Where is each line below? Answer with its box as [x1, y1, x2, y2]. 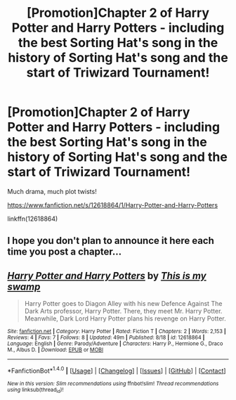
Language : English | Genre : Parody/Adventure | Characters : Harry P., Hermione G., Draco [7, 340, 223, 347]
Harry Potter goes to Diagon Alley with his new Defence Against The [24, 299, 223, 308]
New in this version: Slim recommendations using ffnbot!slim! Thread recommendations [7, 380, 219, 387]
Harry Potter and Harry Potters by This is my [7, 269, 206, 282]
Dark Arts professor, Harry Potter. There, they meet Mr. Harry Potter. [24, 307, 223, 316]
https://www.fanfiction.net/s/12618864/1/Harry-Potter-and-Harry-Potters [7, 200, 218, 209]
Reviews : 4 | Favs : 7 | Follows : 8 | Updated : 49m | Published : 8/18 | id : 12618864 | [7, 334, 205, 342]
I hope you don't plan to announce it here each [7, 235, 214, 247]
